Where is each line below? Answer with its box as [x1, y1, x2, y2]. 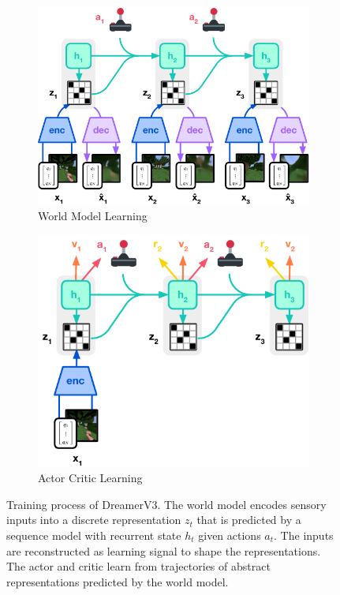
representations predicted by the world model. [6, 573, 229, 589]
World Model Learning [38, 208, 148, 224]
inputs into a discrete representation [6, 511, 181, 528]
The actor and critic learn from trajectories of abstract [6, 558, 271, 574]
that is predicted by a [196, 511, 301, 528]
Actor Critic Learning [38, 470, 143, 486]
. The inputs [274, 526, 334, 543]
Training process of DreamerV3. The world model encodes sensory [6, 496, 327, 512]
